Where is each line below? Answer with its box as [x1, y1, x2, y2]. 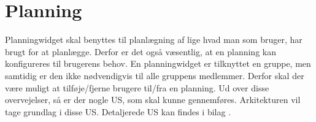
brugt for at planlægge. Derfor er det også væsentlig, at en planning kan [5, 45, 276, 58]
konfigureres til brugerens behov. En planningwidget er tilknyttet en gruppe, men [5, 57, 311, 70]
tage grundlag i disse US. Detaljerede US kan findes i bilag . [5, 105, 231, 118]
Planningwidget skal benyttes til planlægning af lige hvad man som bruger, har [5, 33, 303, 46]
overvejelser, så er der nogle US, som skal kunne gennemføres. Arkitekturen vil [5, 93, 301, 106]
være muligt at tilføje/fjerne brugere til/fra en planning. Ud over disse [5, 81, 269, 94]
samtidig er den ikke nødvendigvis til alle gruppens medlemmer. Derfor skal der [5, 69, 304, 82]
